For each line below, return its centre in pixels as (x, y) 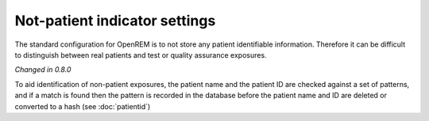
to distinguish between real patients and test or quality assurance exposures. (141, 55)
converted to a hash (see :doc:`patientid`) (83, 106)
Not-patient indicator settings (115, 21)
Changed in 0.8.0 (43, 70)
